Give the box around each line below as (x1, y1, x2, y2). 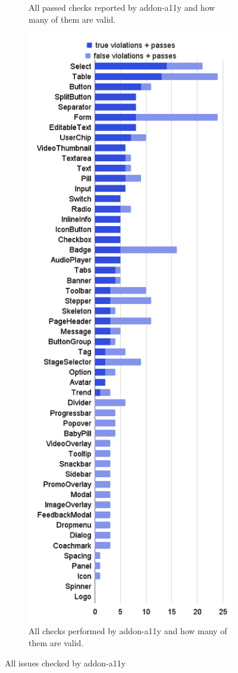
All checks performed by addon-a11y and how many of (29, 625, 227, 637)
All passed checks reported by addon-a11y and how (29, 1, 215, 13)
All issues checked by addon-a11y (5, 656, 126, 669)
